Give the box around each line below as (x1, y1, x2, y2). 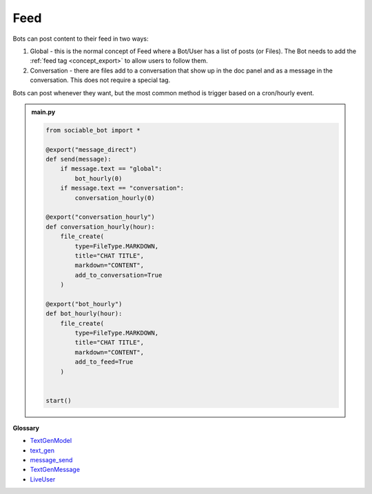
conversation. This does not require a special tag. (30, 76, 171, 84)
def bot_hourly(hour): (45, 310, 123, 317)
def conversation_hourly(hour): (45, 223, 155, 230)
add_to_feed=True (74, 358, 134, 366)
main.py (31, 108, 56, 116)
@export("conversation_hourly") (45, 213, 155, 221)
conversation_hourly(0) (74, 194, 155, 201)
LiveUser (30, 475, 56, 483)
